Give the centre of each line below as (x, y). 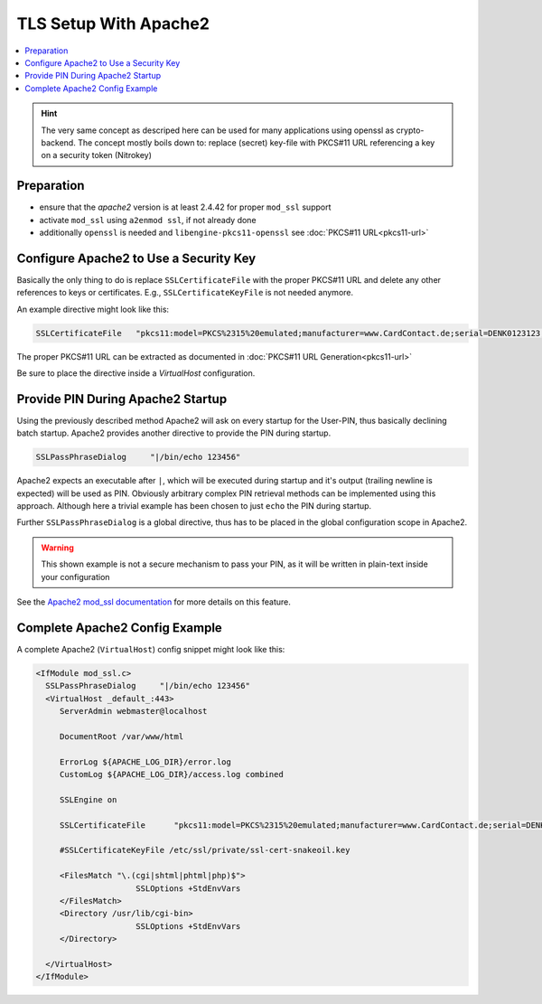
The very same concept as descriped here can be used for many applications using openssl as (218, 130)
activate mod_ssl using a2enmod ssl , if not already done (148, 220)
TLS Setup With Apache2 (113, 23)
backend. (58, 142)
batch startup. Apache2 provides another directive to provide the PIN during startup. (174, 433)
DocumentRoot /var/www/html (121, 736)
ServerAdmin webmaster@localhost (133, 711)
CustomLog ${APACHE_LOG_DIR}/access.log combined (171, 774)
